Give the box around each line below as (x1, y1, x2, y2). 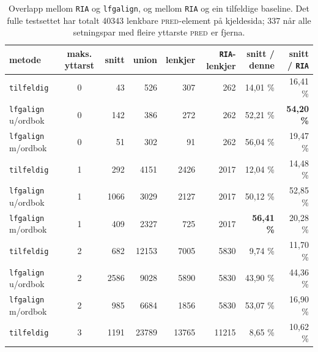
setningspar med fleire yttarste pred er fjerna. (73, 26, 245, 39)
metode (9, 53, 41, 66)
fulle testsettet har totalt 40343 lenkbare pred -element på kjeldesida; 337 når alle (7, 13, 311, 26)
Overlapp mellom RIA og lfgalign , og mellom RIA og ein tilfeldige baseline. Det (9, 2, 309, 14)
